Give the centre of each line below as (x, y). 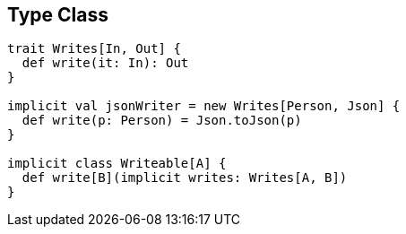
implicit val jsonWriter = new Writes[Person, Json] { (204, 106)
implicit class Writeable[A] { (117, 164)
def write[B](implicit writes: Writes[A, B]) (185, 178)
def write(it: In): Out (105, 63)
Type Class (58, 15)
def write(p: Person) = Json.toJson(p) (162, 121)
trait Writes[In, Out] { (94, 49)
